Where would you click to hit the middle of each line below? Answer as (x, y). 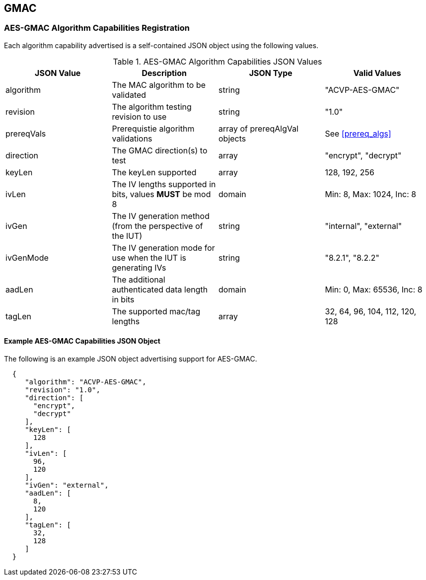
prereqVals (26, 133)
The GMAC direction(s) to (160, 150)
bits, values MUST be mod (161, 194)
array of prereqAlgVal (259, 128)
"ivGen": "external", (67, 485)
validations (132, 138)
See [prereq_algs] (358, 133)
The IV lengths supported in (164, 184)
